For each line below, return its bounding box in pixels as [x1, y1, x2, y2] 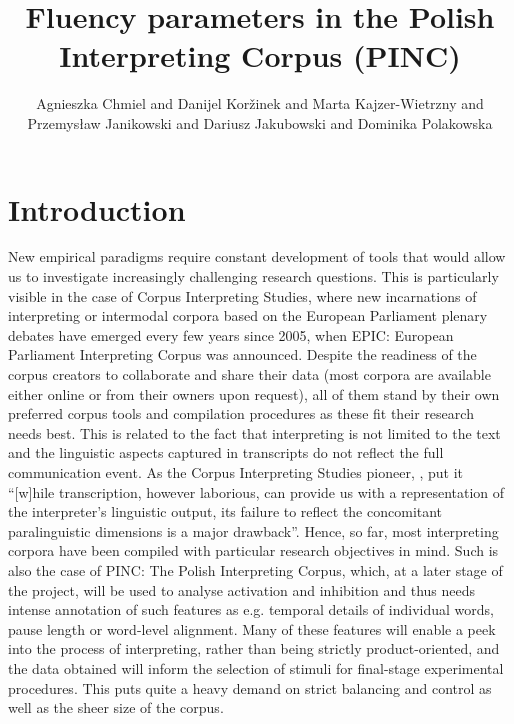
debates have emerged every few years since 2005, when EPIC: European [8, 324, 454, 345]
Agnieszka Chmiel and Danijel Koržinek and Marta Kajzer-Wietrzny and [36, 93, 484, 114]
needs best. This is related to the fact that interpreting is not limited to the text [8, 422, 501, 443]
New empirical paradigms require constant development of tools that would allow [8, 246, 506, 267]
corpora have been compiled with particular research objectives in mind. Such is [8, 540, 499, 561]
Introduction [8, 188, 186, 229]
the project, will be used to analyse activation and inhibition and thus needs [8, 579, 476, 600]
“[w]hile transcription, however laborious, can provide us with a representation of [8, 481, 505, 502]
